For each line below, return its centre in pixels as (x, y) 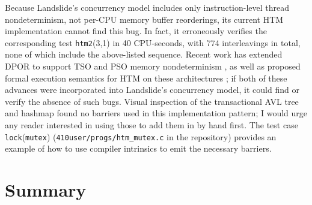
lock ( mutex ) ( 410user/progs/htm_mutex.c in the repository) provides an (141, 136)
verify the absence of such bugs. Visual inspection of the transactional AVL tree (152, 101)
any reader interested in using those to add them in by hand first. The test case (151, 125)
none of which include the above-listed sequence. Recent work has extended (144, 54)
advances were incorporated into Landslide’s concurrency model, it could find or (152, 90)
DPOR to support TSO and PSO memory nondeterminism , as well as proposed (153, 66)
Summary (46, 190)
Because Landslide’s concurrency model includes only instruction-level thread (147, 7)
